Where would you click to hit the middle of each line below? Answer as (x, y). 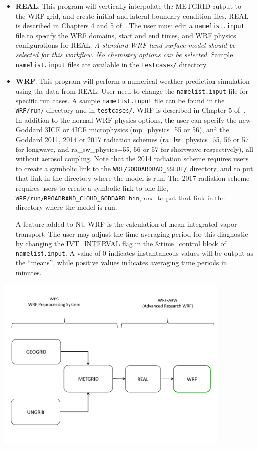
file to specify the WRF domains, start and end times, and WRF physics (126, 35)
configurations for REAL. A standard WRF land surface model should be (126, 45)
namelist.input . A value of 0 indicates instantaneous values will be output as (134, 253)
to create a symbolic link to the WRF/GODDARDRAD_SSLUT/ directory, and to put (134, 168)
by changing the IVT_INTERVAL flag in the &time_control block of (121, 243)
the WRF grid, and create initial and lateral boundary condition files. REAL (132, 16)
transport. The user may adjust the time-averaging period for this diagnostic (132, 233)
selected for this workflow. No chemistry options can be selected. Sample (124, 55)
